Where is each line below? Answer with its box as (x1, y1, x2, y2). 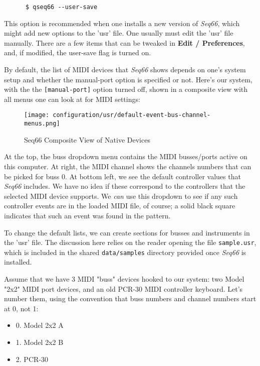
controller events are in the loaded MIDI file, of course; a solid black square (4, 200, 235, 211)
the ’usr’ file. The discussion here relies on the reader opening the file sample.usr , (4, 237, 256, 248)
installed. (4, 257, 32, 267)
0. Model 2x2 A (16, 320, 64, 330)
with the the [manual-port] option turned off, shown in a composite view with (4, 84, 248, 94)
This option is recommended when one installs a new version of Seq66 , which (4, 18, 240, 28)
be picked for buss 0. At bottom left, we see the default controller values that (4, 171, 241, 181)
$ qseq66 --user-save (25, 4, 98, 11)
